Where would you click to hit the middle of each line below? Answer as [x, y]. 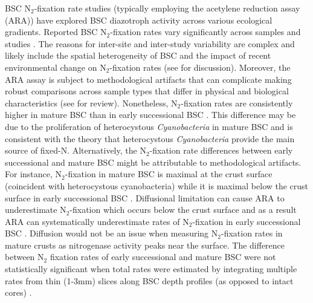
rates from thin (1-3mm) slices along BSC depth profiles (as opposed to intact [149, 280]
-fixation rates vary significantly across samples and [205, 32]
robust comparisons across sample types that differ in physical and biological [147, 91]
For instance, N [34, 174]
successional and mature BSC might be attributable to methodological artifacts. [153, 162]
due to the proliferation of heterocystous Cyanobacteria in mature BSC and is [149, 126]
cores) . [18, 292]
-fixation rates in [252, 233]
